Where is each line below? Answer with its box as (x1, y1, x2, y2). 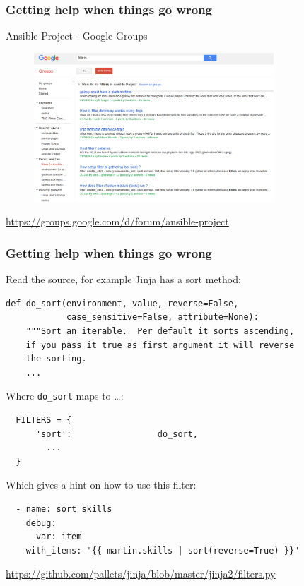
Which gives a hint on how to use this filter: (6, 477, 197, 492)
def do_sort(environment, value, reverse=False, (6, 298, 239, 309)
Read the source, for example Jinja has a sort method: (6, 272, 241, 287)
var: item (35, 532, 82, 542)
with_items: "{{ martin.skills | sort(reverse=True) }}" (25, 545, 300, 556)
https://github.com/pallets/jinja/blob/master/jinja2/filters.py (6, 566, 276, 581)
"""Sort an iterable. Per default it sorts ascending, (25, 325, 295, 336)
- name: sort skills (16, 503, 112, 514)
